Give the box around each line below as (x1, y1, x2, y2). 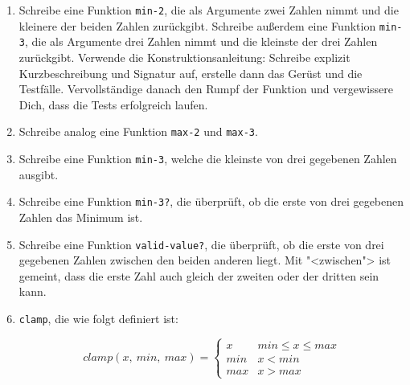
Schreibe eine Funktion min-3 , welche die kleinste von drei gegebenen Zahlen (18, 150, 397, 166)
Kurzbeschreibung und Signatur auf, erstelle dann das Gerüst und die (18, 64, 363, 81)
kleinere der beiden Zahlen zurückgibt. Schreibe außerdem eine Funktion (18, 17, 376, 34)
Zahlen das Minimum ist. (18, 208, 143, 225)
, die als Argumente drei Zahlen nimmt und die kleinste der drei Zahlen (24, 33, 378, 50)
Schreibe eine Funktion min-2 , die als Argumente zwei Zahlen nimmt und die (18, 2, 399, 18)
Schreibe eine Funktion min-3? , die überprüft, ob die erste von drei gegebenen (18, 193, 404, 210)
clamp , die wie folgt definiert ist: (18, 309, 178, 326)
